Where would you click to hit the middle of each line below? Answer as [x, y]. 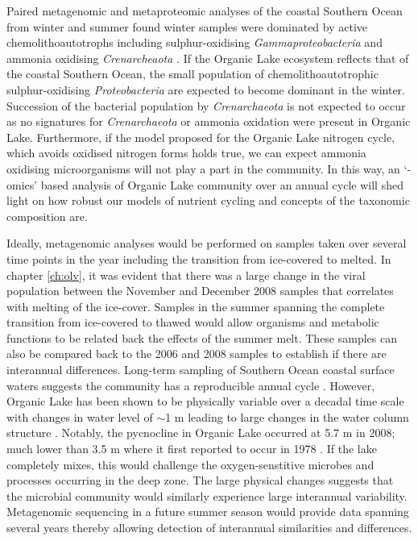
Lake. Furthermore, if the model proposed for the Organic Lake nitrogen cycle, [201, 137]
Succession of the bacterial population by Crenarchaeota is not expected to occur [206, 105]
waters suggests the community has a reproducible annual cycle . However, [191, 385]
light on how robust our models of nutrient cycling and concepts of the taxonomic [208, 200]
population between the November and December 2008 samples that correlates [200, 291]
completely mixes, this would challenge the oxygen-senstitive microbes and [190, 464]
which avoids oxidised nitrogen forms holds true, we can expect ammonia [186, 153]
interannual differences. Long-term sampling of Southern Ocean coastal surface [201, 370]
